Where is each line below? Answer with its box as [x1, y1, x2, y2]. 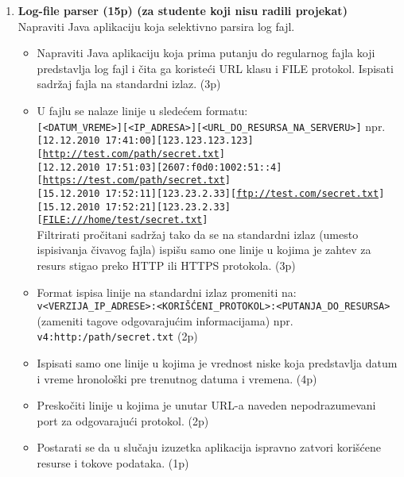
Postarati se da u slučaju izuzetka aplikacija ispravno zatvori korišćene [37, 439, 381, 456]
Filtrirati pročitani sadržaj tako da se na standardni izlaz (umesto [37, 225, 359, 242]
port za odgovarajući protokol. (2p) [37, 412, 209, 429]
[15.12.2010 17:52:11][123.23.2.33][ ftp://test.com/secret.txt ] [37, 187, 385, 199]
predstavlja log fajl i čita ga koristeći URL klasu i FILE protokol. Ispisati [37, 60, 394, 76]
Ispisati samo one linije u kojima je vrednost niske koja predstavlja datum [37, 355, 398, 371]
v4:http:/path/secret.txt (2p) [37, 328, 198, 344]
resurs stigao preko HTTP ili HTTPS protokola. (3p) [37, 257, 296, 273]
